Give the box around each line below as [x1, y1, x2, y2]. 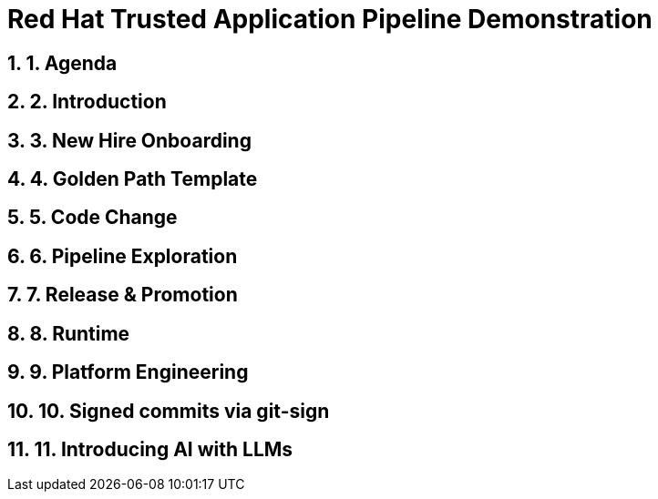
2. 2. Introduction [7, 90, 167, 114]
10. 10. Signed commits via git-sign [7, 399, 330, 423]
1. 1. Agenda [7, 51, 118, 75]
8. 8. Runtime [7, 321, 130, 345]
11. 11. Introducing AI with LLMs [7, 437, 293, 461]
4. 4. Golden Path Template [7, 168, 258, 191]
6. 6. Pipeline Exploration [7, 244, 238, 268]
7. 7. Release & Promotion [7, 283, 238, 307]
